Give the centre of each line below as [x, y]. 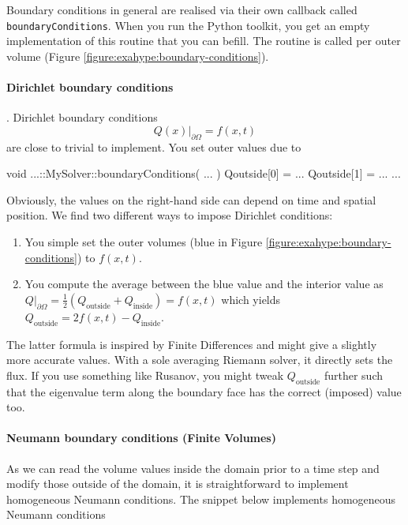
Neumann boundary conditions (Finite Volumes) [141, 438]
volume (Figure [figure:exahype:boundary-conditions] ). [138, 56]
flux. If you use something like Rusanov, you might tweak [145, 375]
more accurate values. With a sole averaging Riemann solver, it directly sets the [200, 360]
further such [353, 375]
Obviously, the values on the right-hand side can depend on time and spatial [191, 199]
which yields [251, 299]
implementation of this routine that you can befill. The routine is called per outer [204, 41]
